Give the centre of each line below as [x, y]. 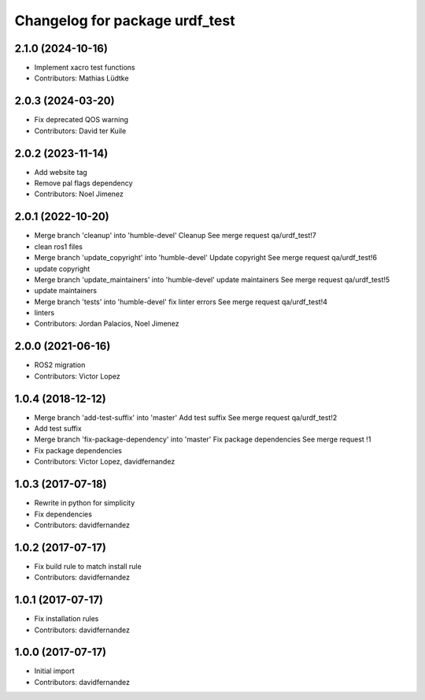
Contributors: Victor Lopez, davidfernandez [105, 462]
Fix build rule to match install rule [88, 566]
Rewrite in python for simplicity [85, 503]
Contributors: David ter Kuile [80, 131]
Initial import [54, 671]
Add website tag [61, 172]
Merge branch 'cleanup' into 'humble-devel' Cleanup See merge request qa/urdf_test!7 [175, 236]
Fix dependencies [63, 514]
